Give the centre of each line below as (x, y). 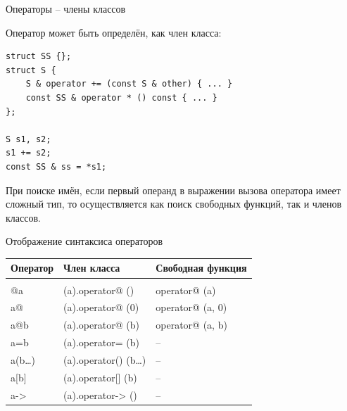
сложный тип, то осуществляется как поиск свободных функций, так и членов (174, 204)
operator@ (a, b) (191, 325)
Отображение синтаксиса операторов (84, 241)
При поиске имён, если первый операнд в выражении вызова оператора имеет (173, 190)
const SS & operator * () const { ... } (121, 97)
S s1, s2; (29, 139)
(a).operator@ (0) (101, 307)
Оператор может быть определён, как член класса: (114, 32)
